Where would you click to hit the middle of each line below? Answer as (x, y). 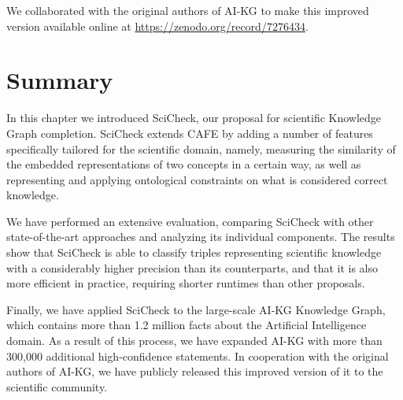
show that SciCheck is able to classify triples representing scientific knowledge (194, 252)
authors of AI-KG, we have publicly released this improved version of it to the (195, 371)
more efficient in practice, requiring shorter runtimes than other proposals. (186, 283)
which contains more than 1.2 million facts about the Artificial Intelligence (187, 325)
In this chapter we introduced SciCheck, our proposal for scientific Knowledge (194, 118)
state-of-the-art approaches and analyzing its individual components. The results (201, 237)
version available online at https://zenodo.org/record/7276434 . (157, 26)
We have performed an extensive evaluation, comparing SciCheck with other (190, 221)
